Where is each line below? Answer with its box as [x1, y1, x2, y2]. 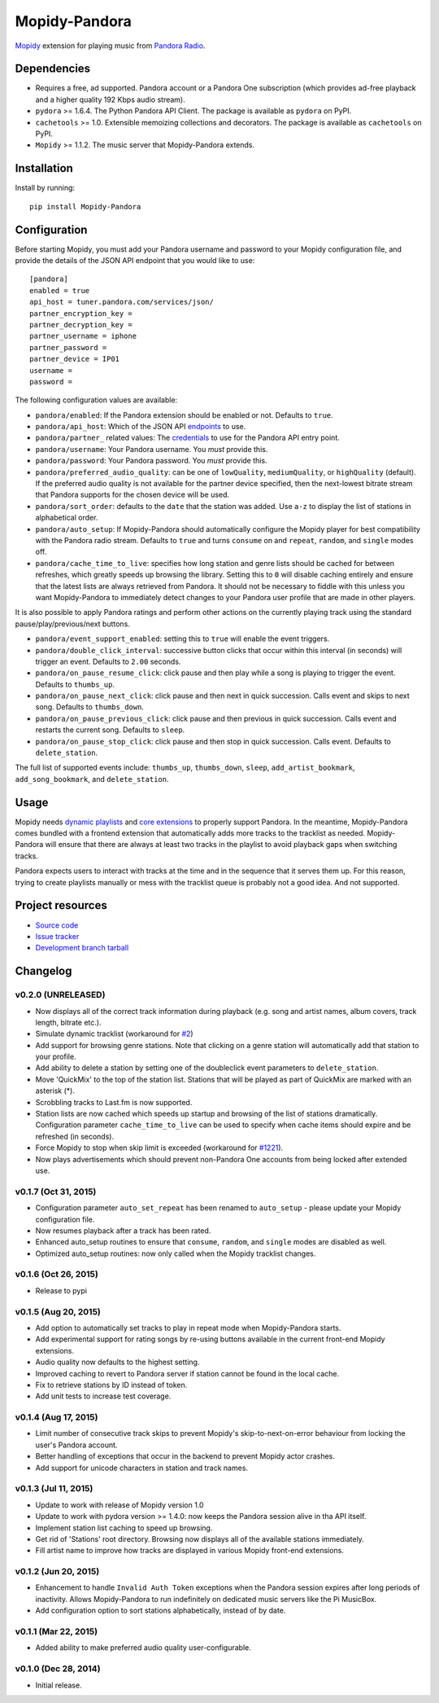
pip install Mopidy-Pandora [29, 202, 141, 211]
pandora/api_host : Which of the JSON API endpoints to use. [35, 422, 246, 432]
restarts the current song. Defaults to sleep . [35, 725, 185, 735]
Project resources [15, 898, 107, 912]
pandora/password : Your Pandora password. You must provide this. [35, 456, 267, 466]
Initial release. [35, 1680, 82, 1690]
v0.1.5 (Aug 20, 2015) [15, 1306, 102, 1317]
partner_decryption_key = [29, 320, 133, 329]
